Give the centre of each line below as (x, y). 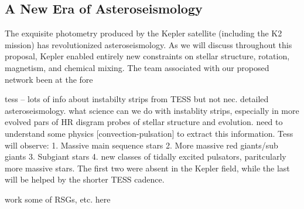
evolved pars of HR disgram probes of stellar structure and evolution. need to (144, 122)
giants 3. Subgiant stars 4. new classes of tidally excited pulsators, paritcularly (146, 156)
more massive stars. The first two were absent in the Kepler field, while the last (147, 168)
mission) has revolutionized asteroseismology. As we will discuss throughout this (148, 44)
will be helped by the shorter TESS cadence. (85, 179)
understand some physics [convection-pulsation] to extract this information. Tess (149, 133)
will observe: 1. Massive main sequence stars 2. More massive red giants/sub (141, 145)
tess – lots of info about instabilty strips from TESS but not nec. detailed (137, 99)
